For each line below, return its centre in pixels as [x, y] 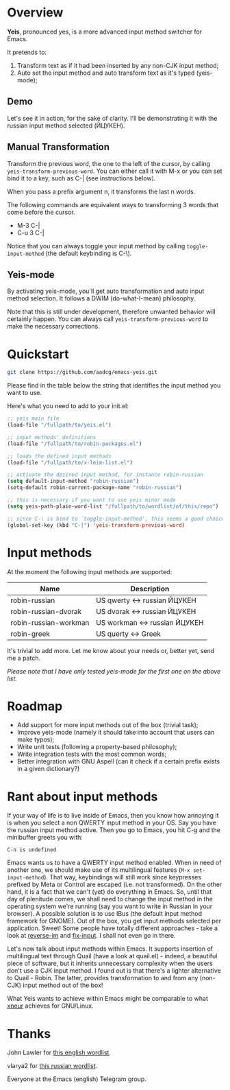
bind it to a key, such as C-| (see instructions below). [81, 178]
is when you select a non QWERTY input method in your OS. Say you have [112, 823]
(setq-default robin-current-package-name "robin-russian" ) [95, 488]
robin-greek [30, 634]
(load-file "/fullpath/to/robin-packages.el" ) [75, 444]
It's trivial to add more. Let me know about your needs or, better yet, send [111, 650]
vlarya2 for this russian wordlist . [52, 1066]
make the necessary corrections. [54, 327]
